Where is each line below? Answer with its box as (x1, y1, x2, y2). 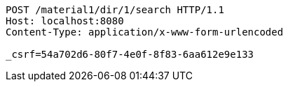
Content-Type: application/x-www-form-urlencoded (6, 26, 284, 38)
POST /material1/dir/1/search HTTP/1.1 (6, 4, 224, 15)
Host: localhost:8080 (6, 15, 124, 26)
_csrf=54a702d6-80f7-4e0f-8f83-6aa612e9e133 (6, 49, 254, 60)
